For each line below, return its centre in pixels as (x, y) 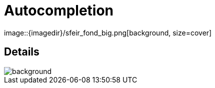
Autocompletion (59, 10)
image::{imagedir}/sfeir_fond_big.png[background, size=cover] (108, 32)
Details (22, 52)
